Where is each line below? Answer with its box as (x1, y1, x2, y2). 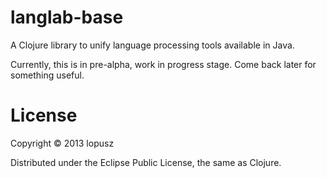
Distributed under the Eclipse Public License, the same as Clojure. (10, 156, 282, 168)
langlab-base (10, 6, 124, 29)
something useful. (10, 69, 85, 81)
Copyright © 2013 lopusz (10, 137, 115, 149)
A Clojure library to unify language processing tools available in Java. (10, 39, 295, 51)
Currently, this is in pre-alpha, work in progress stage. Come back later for (10, 58, 317, 70)
